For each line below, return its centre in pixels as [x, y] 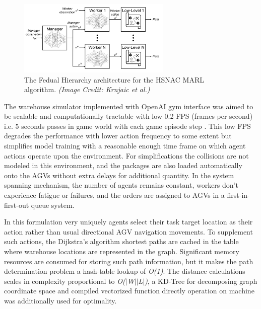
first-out [17, 205]
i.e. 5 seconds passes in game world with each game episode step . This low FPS [127, 126]
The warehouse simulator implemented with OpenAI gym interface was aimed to [129, 106]
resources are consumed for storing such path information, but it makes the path [129, 261]
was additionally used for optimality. [60, 300]
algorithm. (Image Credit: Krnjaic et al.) [87, 89]
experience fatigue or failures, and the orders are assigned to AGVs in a [114, 195]
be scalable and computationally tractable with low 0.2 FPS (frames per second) [128, 116]
